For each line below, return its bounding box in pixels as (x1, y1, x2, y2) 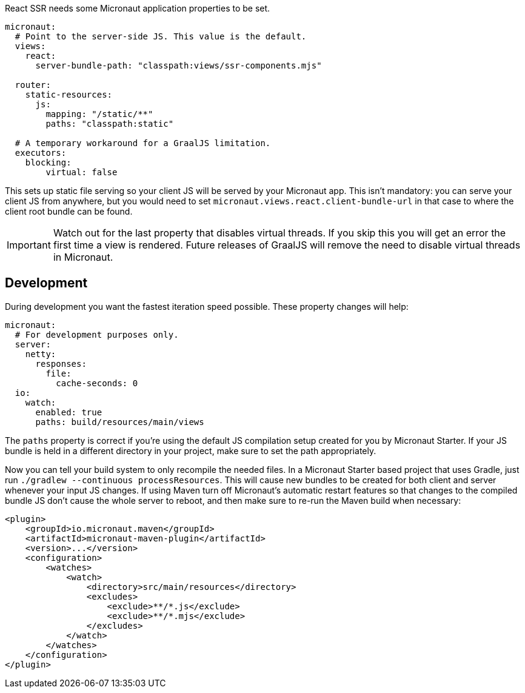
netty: (25, 349, 56, 359)
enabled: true (35, 407, 102, 417)
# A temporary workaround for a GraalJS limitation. (15, 138, 271, 148)
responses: (35, 358, 87, 369)
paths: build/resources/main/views (35, 417, 204, 427)
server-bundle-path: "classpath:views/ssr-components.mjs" (35, 61, 322, 70)
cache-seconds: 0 (56, 378, 138, 388)
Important (7, 239, 51, 251)
